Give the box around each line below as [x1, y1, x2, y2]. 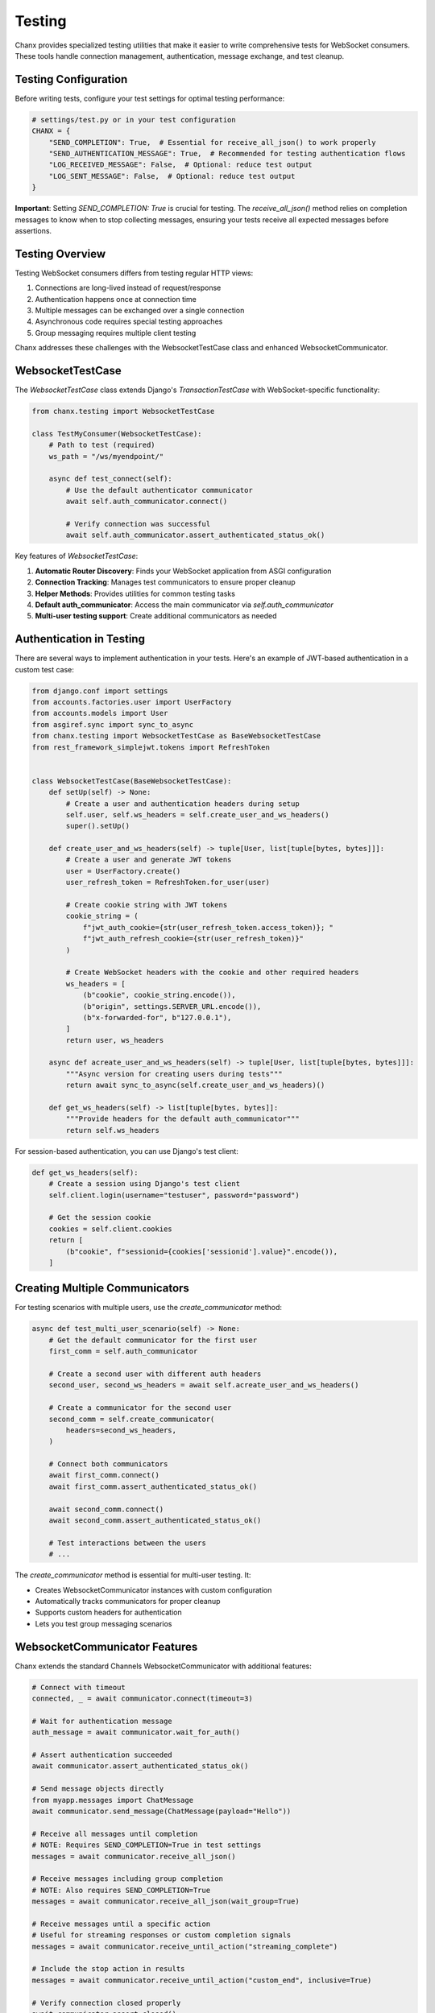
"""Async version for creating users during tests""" [65, 1069, 283, 1078]
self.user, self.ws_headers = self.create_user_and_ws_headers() [65, 810, 329, 819]
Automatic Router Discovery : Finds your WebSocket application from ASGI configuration [35, 566, 332, 576]
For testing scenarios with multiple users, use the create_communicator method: [14, 1303, 282, 1312]
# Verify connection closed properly [31, 1998, 181, 2007]
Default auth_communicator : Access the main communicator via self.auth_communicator [35, 600, 334, 610]
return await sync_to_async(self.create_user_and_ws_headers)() [65, 1081, 325, 1090]
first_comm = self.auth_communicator [48, 1347, 198, 1356]
